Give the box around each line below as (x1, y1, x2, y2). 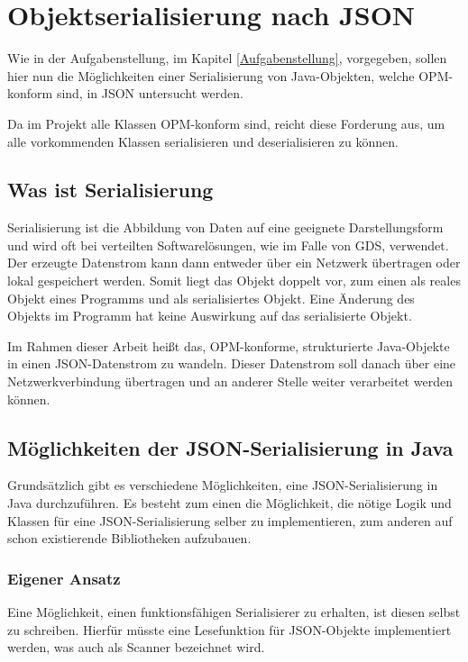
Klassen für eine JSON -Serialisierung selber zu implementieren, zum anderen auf (7, 511, 453, 530)
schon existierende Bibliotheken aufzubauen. (7, 529, 252, 548)
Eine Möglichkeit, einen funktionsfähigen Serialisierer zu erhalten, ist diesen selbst (7, 603, 461, 621)
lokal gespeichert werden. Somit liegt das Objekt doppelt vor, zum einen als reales (7, 271, 461, 290)
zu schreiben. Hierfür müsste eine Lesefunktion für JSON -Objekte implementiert (7, 620, 452, 639)
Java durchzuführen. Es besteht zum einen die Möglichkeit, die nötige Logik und (7, 494, 452, 512)
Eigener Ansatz (7, 567, 121, 589)
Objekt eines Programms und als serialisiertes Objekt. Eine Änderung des (7, 288, 415, 307)
